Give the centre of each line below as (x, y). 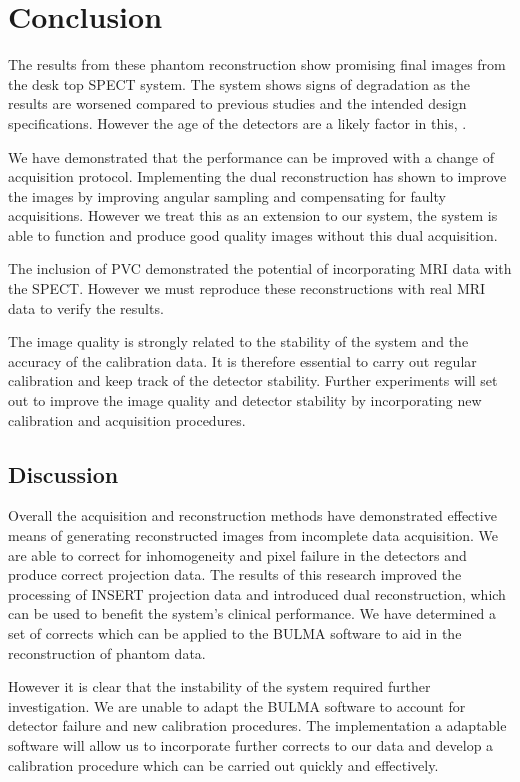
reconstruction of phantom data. (107, 652)
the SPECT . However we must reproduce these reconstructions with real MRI (247, 288)
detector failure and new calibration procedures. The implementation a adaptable (257, 725)
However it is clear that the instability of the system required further (219, 686)
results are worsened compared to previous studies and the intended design (237, 103)
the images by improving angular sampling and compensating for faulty (227, 195)
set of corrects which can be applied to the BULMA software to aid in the (235, 632)
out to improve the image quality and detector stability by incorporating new (245, 400)
